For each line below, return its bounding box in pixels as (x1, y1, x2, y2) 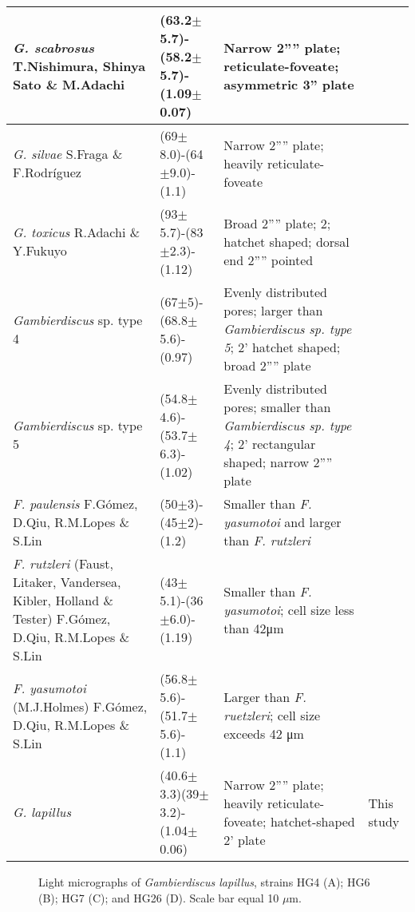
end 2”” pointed (223, 250, 314, 269)
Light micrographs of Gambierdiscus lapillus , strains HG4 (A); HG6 (38, 874, 370, 890)
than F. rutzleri (223, 531, 311, 549)
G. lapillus (13, 803, 71, 821)
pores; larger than (223, 301, 323, 319)
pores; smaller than (223, 398, 331, 416)
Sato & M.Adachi (13, 74, 125, 93)
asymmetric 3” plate (223, 74, 354, 93)
